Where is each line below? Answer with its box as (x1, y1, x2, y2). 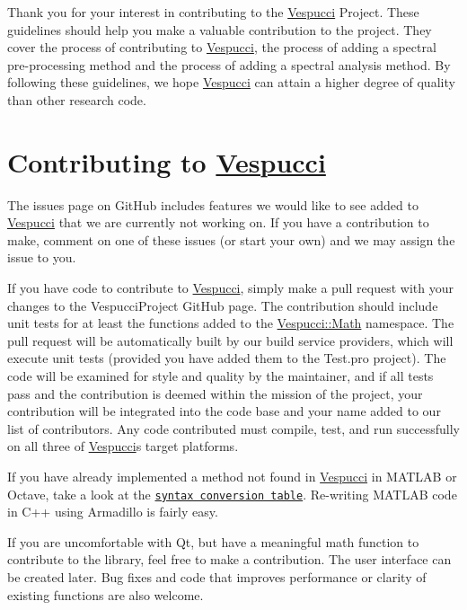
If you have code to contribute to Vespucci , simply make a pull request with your (7, 278, 454, 297)
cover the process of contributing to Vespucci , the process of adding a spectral (7, 38, 436, 57)
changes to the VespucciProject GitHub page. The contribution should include (7, 296, 438, 314)
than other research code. (7, 90, 146, 109)
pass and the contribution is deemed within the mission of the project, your (7, 384, 423, 402)
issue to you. (7, 248, 76, 267)
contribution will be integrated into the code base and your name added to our (7, 402, 441, 420)
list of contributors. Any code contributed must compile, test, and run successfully (7, 419, 460, 438)
